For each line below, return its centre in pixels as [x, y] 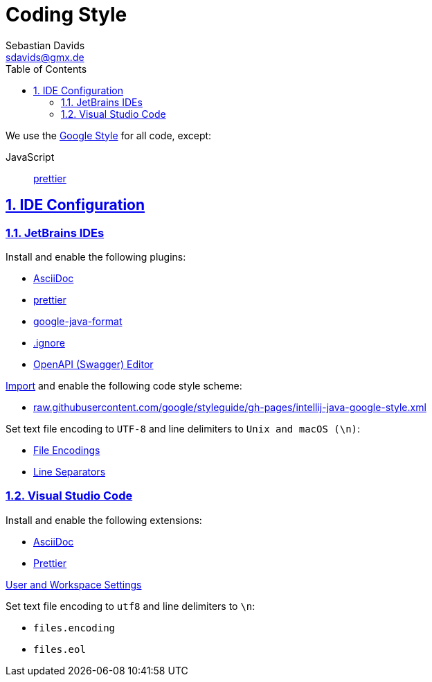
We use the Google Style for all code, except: [109, 135]
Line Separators [70, 471]
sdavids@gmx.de [45, 57]
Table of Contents [46, 69]
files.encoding [74, 628]
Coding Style [66, 15]
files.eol [60, 649]
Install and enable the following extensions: [104, 520]
